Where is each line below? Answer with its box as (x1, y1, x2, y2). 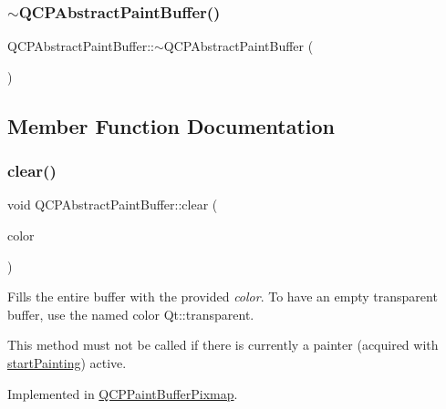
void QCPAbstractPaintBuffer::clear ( (7, 195, 218, 214)
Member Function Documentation (7, 111, 336, 139)
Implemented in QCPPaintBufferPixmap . (7, 383, 238, 403)
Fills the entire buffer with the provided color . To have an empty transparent (7, 287, 438, 306)
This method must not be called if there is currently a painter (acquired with (7, 335, 439, 354)
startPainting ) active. (7, 353, 127, 372)
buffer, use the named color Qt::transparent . (7, 304, 254, 323)
